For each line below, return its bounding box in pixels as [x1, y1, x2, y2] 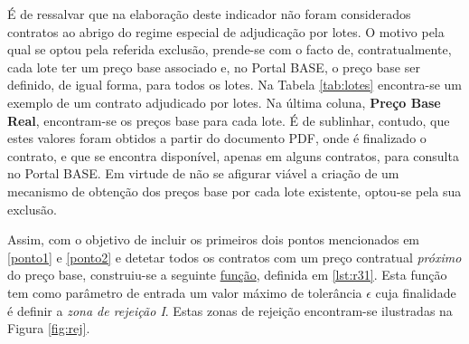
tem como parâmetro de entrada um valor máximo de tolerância [7, 282, 362, 301]
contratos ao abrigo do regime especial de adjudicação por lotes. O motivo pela [7, 22, 445, 41]
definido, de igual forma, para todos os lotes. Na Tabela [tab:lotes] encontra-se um [7, 75, 462, 94]
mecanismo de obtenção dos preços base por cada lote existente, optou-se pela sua [7, 181, 462, 200]
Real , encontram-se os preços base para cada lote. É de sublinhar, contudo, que [7, 110, 450, 129]
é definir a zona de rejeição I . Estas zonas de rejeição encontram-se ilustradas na [7, 301, 453, 320]
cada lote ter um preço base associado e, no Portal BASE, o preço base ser [7, 57, 420, 76]
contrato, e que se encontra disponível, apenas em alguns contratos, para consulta [7, 146, 459, 165]
